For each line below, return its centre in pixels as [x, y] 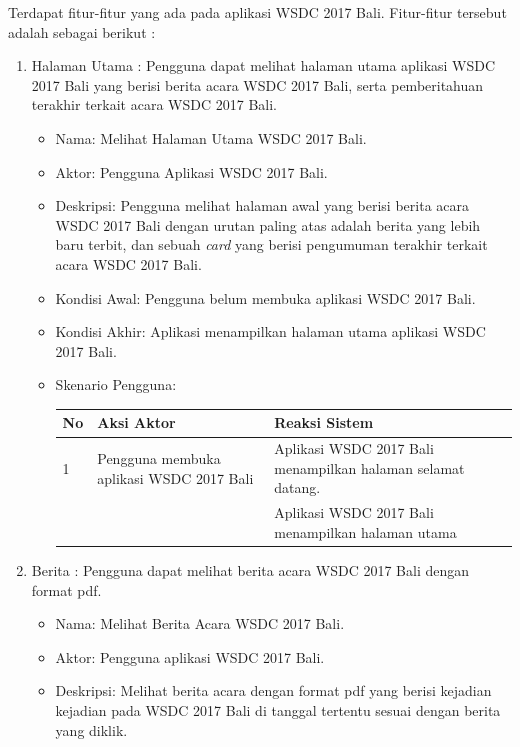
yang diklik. [91, 729]
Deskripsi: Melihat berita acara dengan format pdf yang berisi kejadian [273, 690]
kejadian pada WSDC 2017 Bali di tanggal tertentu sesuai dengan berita [278, 709]
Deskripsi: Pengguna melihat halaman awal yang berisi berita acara [262, 205]
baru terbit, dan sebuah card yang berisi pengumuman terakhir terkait [271, 244]
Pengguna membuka [159, 458]
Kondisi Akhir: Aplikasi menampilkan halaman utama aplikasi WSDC [270, 331]
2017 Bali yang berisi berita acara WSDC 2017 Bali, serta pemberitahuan [257, 84]
